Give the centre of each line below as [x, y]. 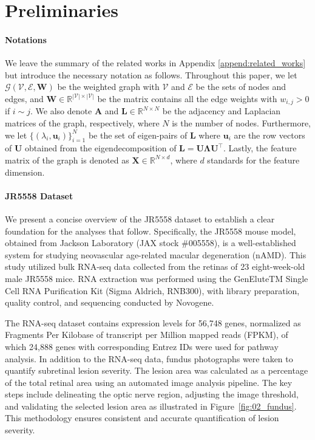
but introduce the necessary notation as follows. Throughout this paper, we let [151, 74]
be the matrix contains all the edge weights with [187, 98]
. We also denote [61, 111]
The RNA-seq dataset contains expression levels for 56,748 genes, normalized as [153, 322]
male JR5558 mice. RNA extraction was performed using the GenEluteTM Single [157, 278]
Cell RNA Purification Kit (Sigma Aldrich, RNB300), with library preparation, [152, 290]
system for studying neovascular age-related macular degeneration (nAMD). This [156, 254]
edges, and [24, 98]
